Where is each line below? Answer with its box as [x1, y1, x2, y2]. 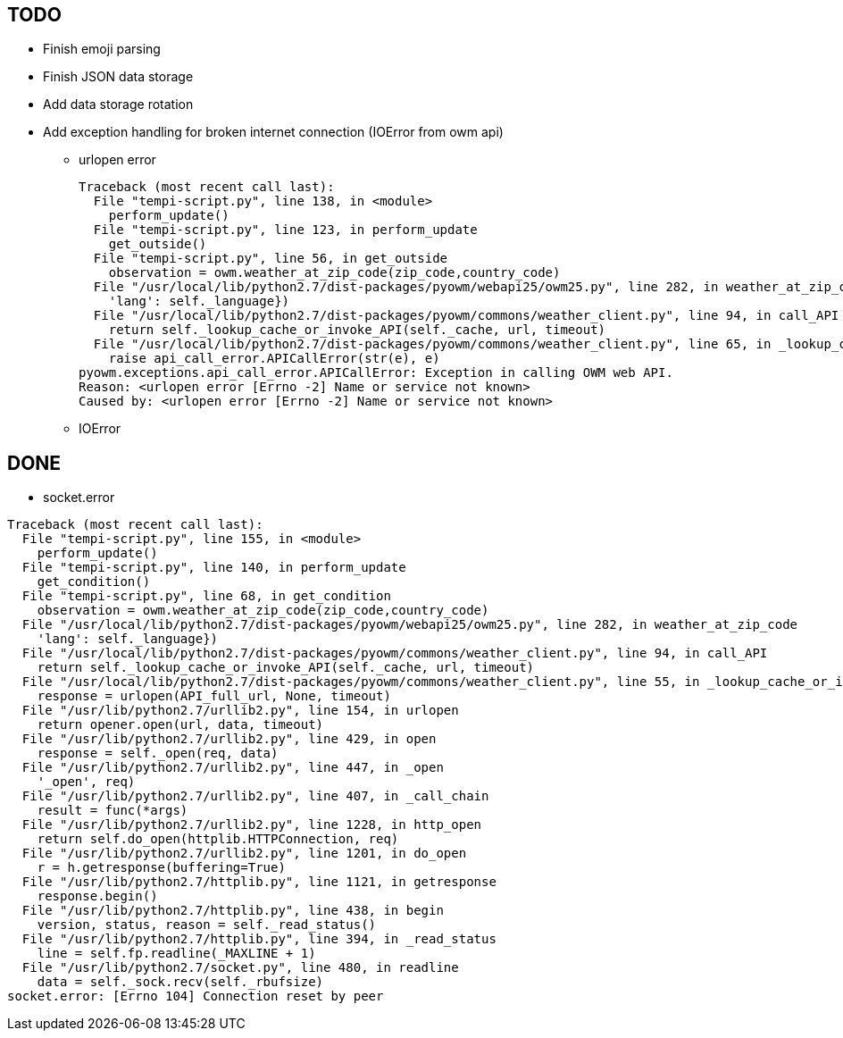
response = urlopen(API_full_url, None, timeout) [37, 689, 391, 704]
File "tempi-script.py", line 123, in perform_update [93, 222, 478, 238]
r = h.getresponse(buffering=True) [37, 860, 286, 875]
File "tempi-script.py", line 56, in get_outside [93, 251, 448, 266]
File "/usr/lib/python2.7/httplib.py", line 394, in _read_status [21, 932, 497, 947]
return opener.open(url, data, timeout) [37, 717, 324, 732]
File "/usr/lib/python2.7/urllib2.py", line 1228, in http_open [21, 817, 482, 833]
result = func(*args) [37, 803, 188, 818]
